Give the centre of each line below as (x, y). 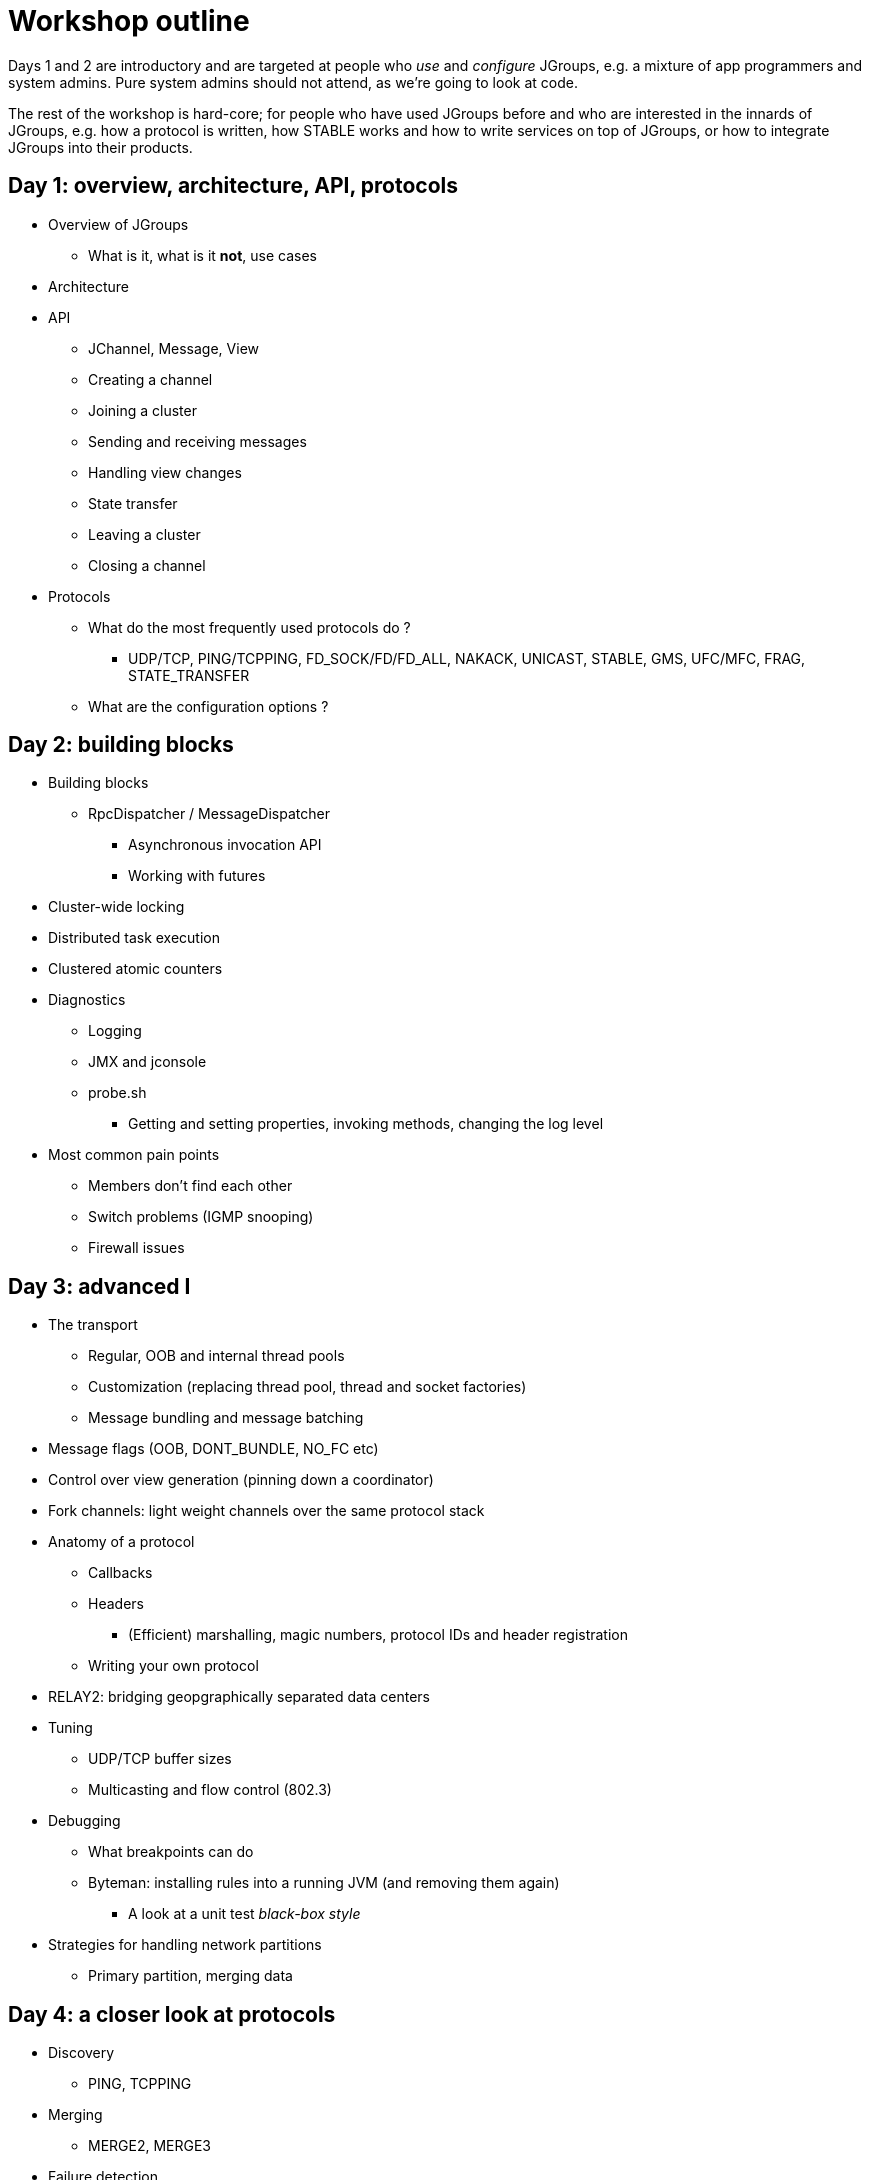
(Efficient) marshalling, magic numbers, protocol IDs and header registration (378, 1635)
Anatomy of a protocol (121, 1542)
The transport (93, 1325)
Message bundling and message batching (226, 1418)
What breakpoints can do (171, 1852)
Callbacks (120, 1573)
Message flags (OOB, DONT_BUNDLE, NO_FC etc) (213, 1449)
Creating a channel (150, 379)
